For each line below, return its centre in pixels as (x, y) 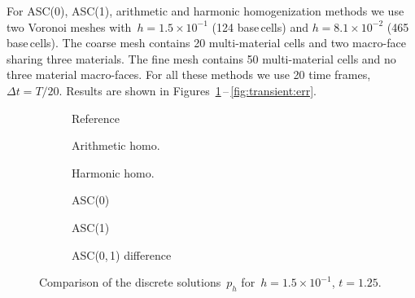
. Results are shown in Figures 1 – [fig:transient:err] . (188, 90)
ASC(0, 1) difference (122, 254)
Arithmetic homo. (116, 145)
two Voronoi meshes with (69, 26)
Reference (96, 118)
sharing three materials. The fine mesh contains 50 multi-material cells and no (201, 58)
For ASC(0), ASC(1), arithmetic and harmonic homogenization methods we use (205, 11)
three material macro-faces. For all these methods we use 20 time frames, (189, 74)
